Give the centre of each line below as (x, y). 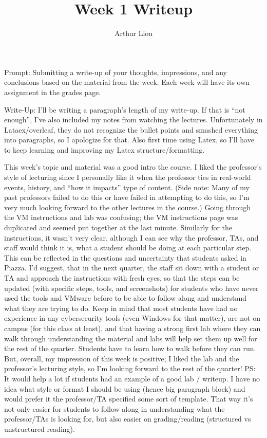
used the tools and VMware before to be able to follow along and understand (126, 298)
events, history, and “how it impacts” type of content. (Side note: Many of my (127, 187)
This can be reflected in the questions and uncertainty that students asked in (125, 257)
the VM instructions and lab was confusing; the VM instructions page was (121, 217)
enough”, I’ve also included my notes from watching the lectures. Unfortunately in (133, 120)
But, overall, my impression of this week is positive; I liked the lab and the (122, 358)
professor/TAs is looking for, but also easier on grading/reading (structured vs (128, 419)
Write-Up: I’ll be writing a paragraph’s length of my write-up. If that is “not (125, 109)
